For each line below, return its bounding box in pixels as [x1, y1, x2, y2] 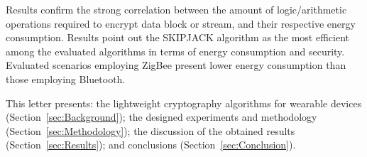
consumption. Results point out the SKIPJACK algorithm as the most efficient [6, 30, 349, 45]
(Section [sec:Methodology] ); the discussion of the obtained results [6, 123, 295, 138]
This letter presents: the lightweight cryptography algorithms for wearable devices [6, 95, 362, 110]
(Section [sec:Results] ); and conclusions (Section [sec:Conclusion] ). [6, 137, 296, 152]
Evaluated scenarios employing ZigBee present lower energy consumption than [6, 58, 346, 72]
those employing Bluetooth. [6, 71, 126, 86]
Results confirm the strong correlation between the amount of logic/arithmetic [6, 2, 347, 16]
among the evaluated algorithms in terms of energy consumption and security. [6, 43, 345, 58]
